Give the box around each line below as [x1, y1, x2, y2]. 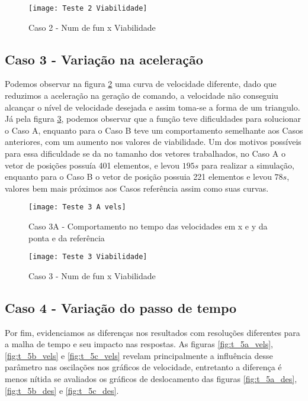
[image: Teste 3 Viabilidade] [28, 253, 147, 261]
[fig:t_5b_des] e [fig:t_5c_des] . [5, 384, 119, 396]
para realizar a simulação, [201, 159, 294, 171]
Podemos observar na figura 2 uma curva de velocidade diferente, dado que [5, 77, 277, 90]
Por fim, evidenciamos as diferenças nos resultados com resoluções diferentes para [5, 326, 300, 338]
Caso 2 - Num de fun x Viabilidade [28, 21, 156, 33]
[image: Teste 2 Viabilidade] [28, 4, 147, 12]
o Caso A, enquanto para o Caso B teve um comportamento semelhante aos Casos [5, 124, 303, 136]
